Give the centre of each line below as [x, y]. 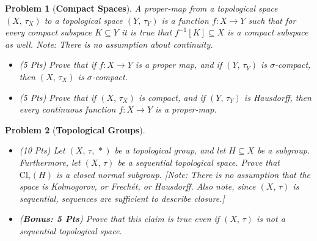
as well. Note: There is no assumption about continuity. [109, 44]
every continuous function [67, 109]
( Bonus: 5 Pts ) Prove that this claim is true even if [119, 219]
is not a [271, 219]
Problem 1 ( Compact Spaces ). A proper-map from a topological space [141, 8]
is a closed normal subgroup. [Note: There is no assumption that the [183, 174]
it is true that [147, 32]
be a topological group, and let [170, 150]
